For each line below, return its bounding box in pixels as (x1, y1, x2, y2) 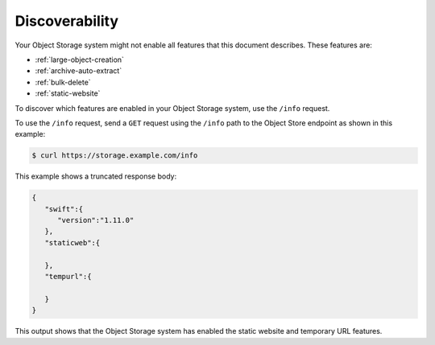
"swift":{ (44, 204, 84, 213)
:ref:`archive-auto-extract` (35, 66, 122, 76)
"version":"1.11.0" (57, 216, 135, 225)
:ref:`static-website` (35, 88, 101, 98)
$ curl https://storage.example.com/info (31, 151, 198, 160)
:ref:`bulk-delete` (35, 77, 92, 87)
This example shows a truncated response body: (14, 171, 177, 181)
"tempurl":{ (44, 272, 92, 281)
